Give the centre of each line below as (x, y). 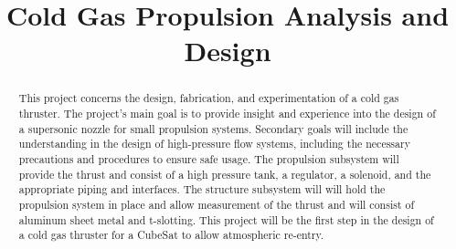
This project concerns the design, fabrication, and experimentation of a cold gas (209, 98)
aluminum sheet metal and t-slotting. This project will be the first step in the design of (226, 219)
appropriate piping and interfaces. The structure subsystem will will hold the (202, 189)
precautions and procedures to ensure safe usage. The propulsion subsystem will (209, 158)
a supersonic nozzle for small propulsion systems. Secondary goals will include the (213, 128)
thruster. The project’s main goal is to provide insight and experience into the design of (227, 114)
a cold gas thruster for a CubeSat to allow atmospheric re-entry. (171, 235)
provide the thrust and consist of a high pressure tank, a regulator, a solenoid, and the (225, 174)
